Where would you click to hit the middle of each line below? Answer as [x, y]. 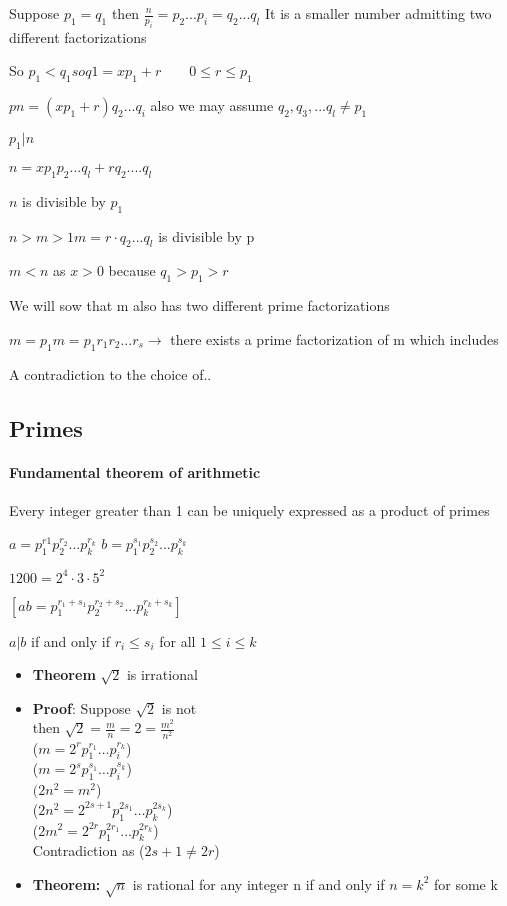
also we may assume [212, 105]
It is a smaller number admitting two [378, 13]
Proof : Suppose [81, 707]
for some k [466, 883]
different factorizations [78, 36]
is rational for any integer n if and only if [258, 883]
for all [177, 640]
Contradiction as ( [88, 850]
